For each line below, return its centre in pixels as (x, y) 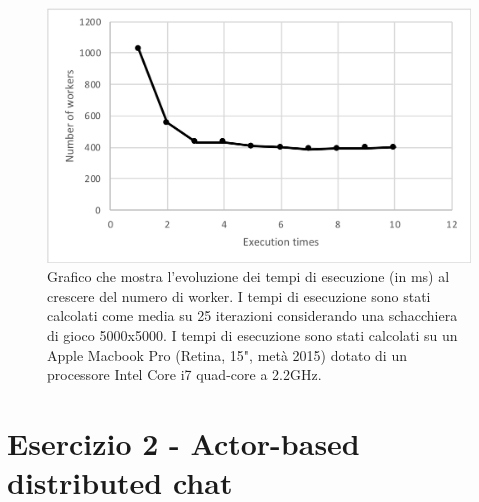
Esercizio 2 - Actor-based (183, 442)
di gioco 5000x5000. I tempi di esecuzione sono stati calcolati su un (252, 335)
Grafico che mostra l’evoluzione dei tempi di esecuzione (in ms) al (248, 276)
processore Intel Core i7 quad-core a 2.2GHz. (184, 374)
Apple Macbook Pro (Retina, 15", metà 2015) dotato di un (227, 354)
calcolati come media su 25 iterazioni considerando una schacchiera (252, 315)
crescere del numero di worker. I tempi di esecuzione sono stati (239, 295)
